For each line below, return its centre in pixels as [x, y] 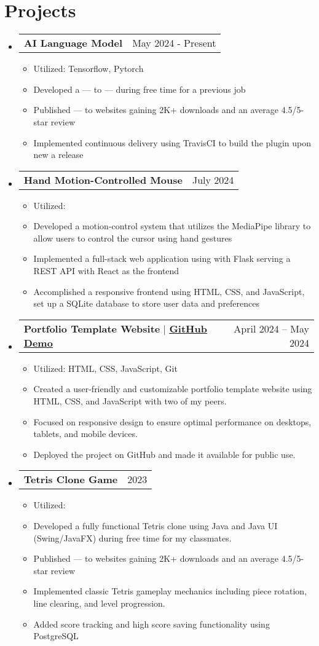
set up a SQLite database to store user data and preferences [147, 303]
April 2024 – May [271, 328]
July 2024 [213, 179]
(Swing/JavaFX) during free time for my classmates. [132, 538]
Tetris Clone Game [71, 479]
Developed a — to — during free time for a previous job [140, 89]
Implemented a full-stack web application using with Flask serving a [162, 258]
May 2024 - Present [174, 43]
